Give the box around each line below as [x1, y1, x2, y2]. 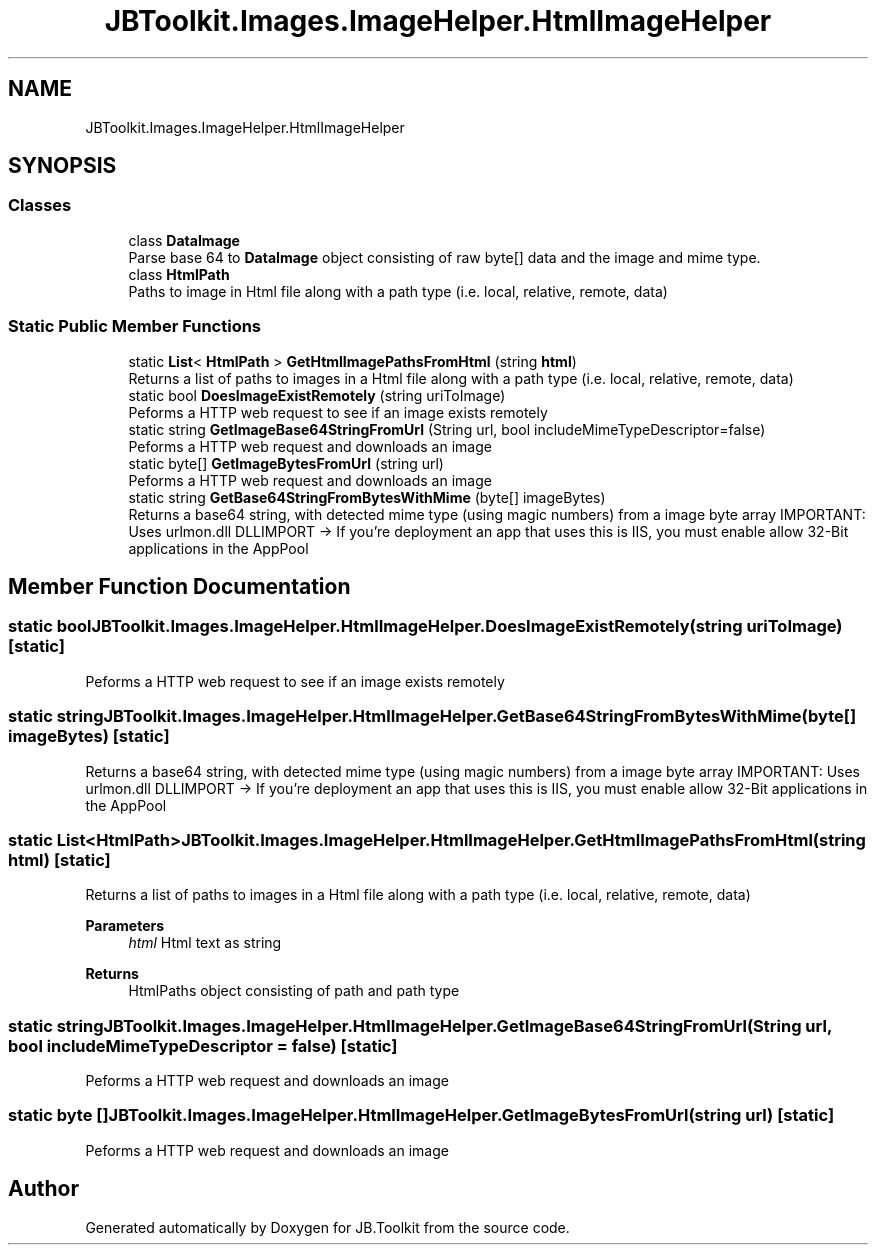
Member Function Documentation [8, 573, 351, 599]
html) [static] [8, 849, 111, 870]
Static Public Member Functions [8, 316, 262, 337]
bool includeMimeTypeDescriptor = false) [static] [8, 1035, 398, 1056]
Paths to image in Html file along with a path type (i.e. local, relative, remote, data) [128, 282, 668, 300]
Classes [8, 195, 72, 216]
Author [8, 1176, 79, 1202]
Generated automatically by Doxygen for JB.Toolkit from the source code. [85, 1218, 570, 1236]
